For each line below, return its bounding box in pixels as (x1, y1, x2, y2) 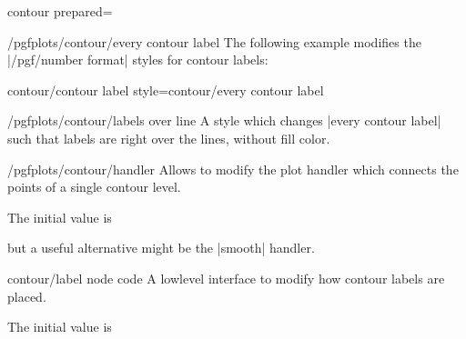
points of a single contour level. (7, 177, 181, 196)
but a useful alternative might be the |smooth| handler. (7, 238, 315, 257)
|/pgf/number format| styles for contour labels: (7, 50, 268, 69)
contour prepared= (7, 2, 113, 20)
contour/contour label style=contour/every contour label (7, 80, 324, 99)
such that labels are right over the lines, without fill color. (7, 128, 330, 147)
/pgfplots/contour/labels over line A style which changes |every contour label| (7, 111, 441, 130)
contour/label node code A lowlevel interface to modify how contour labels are (7, 268, 445, 287)
